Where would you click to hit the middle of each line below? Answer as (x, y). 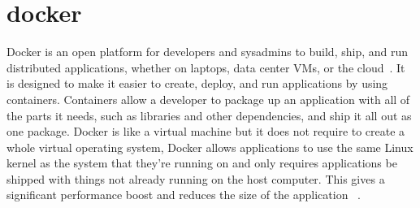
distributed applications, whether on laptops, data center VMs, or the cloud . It (206, 67)
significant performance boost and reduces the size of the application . (184, 195)
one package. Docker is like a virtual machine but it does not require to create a (206, 131)
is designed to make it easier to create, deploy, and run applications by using (197, 83)
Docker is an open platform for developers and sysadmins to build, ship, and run (208, 52)
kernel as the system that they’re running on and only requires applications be (202, 163)
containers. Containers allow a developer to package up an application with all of (208, 99)
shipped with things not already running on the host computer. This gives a (196, 178)
